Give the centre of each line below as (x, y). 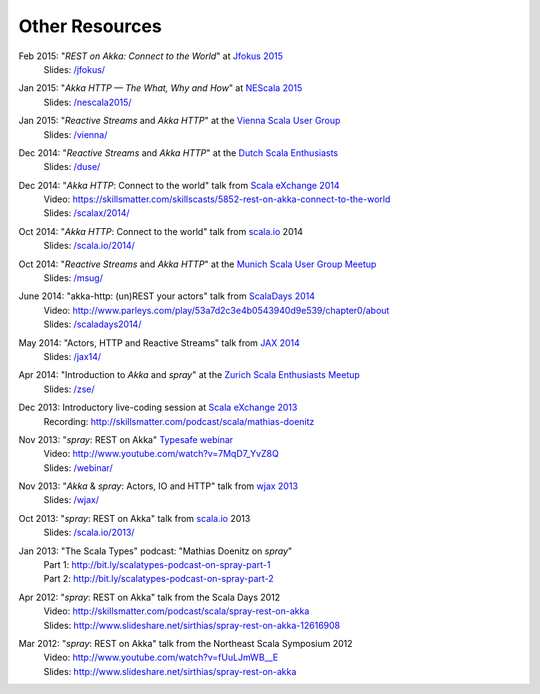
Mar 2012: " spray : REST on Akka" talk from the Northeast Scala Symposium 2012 (186, 643)
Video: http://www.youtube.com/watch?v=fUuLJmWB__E (161, 657)
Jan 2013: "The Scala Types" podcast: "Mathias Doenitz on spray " (155, 551)
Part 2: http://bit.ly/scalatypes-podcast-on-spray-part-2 (158, 579)
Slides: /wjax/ (71, 500)
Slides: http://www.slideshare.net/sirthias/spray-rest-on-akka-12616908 (191, 625)
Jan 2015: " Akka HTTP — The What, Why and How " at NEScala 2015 (160, 88)
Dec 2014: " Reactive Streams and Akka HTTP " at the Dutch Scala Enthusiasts (178, 152)
